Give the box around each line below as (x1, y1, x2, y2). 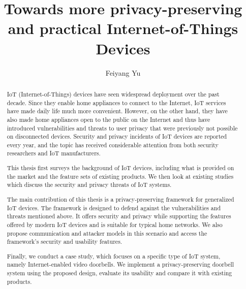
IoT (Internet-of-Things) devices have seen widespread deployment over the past (7, 89, 220, 98)
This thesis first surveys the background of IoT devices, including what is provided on (7, 164, 234, 172)
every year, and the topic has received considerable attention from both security (7, 140, 219, 149)
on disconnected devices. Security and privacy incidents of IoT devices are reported (7, 132, 227, 141)
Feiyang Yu (105, 67, 141, 78)
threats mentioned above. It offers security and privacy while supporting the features (7, 212, 231, 220)
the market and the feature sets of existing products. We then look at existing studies (7, 172, 234, 180)
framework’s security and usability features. (7, 237, 122, 246)
